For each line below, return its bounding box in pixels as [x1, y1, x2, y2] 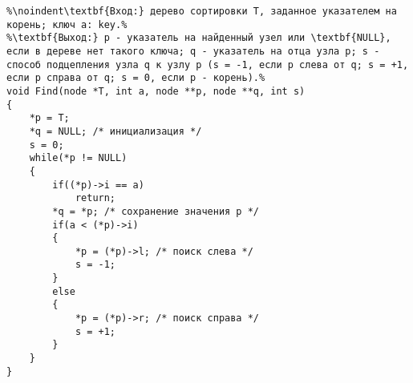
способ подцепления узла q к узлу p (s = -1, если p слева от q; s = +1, [6, 58, 409, 71]
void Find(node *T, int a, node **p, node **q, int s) [6, 85, 306, 97]
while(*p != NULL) [29, 152, 128, 164]
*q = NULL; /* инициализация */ [29, 125, 202, 137]
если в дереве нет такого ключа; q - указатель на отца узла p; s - [6, 45, 380, 57]
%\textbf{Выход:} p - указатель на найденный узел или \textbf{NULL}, [6, 32, 391, 44]
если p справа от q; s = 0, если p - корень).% [6, 72, 265, 84]
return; [75, 192, 116, 204]
